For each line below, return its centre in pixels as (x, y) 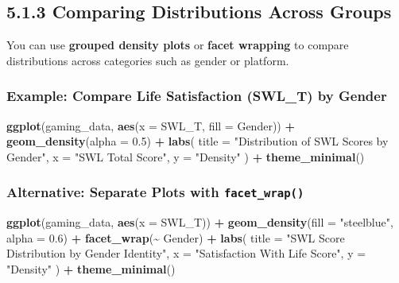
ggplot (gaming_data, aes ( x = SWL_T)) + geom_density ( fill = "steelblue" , (200, 222)
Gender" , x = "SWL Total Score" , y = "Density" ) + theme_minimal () (186, 156)
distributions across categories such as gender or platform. (148, 60)
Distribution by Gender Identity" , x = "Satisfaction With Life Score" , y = (186, 253)
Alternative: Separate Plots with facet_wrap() (155, 192)
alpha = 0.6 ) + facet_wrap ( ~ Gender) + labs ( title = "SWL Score (176, 237)
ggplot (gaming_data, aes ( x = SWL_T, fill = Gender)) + (151, 125)
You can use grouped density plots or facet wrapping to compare (178, 45)
